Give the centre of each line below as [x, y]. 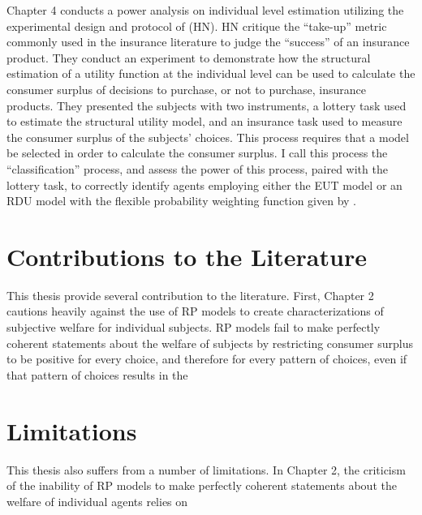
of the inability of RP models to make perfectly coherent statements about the [202, 485]
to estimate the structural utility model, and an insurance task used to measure [205, 121]
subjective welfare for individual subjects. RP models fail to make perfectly [194, 327]
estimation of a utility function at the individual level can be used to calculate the [211, 73]
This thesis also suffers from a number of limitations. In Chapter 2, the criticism [206, 469]
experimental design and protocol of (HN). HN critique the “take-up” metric [197, 26]
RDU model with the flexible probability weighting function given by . [181, 201]
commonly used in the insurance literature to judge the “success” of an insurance [208, 42]
